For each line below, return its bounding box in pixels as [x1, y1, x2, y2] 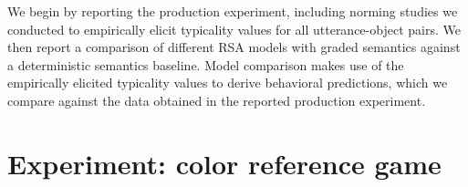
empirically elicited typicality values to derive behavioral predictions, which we [7, 73, 448, 92]
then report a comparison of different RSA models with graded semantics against [7, 37, 461, 57]
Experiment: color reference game [7, 144, 442, 182]
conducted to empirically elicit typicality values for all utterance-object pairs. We [7, 19, 461, 38]
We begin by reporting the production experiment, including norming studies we [7, 2, 458, 20]
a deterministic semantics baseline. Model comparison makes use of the [7, 55, 404, 74]
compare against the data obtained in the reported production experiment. [7, 90, 426, 109]
